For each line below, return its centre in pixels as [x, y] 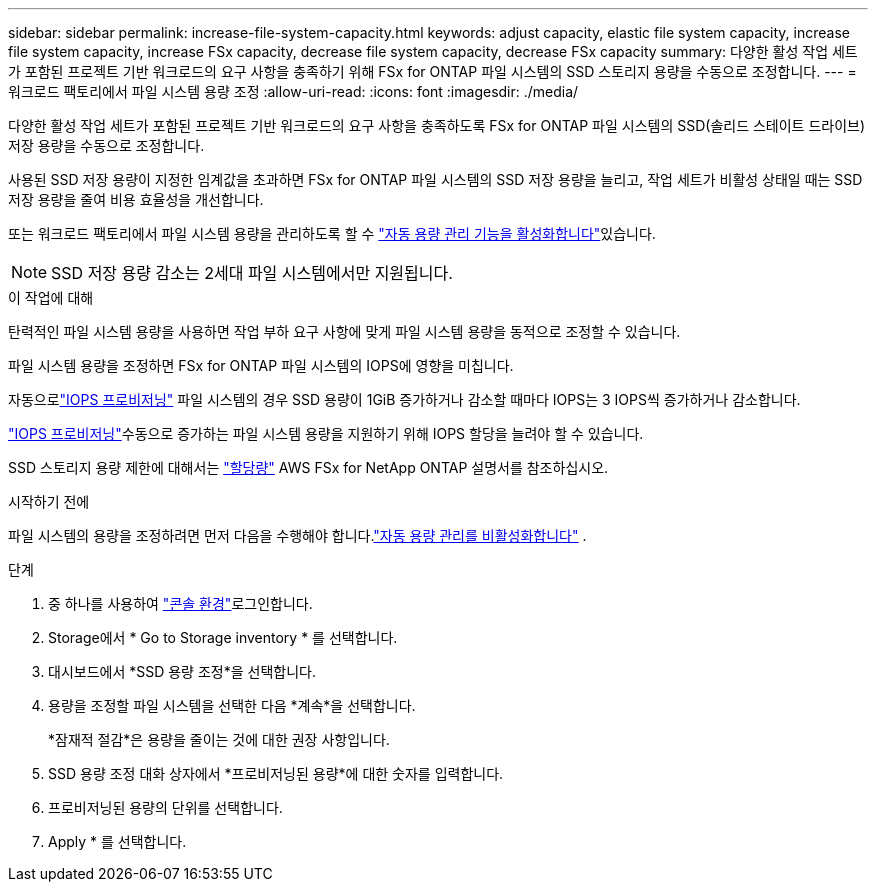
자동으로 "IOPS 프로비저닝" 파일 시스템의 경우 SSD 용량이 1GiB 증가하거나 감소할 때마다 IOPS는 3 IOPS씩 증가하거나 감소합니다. [404, 399]
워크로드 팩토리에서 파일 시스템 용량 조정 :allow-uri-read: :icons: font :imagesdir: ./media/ [293, 91]
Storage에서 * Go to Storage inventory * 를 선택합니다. [223, 637]
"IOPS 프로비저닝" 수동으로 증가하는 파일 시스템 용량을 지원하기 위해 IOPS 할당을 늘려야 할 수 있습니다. [326, 433]
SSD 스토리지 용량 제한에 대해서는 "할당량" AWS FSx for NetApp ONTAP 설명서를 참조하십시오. [308, 467]
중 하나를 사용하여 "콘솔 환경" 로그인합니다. [180, 603]
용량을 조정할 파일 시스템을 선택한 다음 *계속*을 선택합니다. [232, 705]
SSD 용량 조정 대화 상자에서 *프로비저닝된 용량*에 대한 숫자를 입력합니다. [276, 773]
